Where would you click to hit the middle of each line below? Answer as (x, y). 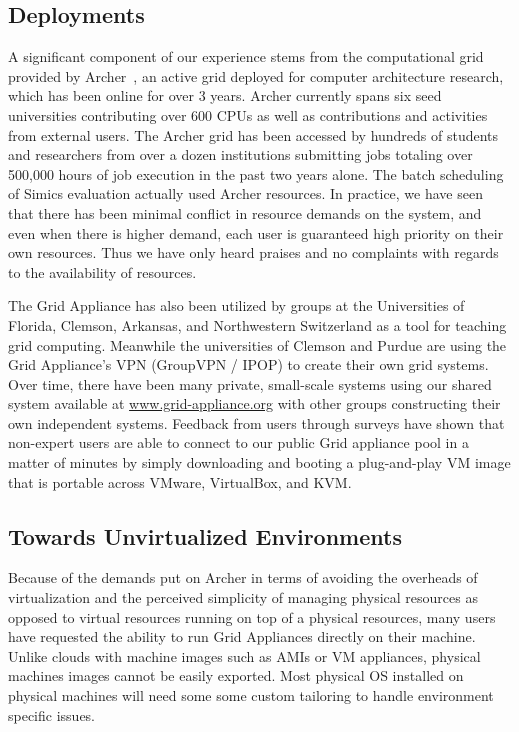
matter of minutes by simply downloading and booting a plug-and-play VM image (259, 462)
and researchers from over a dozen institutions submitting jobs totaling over (240, 154)
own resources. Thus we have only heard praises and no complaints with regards (253, 252)
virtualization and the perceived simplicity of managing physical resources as (243, 597)
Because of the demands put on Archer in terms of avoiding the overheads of (243, 577)
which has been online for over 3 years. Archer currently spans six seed (225, 95)
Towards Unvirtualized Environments (205, 535)
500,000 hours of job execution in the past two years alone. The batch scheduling (256, 173)
